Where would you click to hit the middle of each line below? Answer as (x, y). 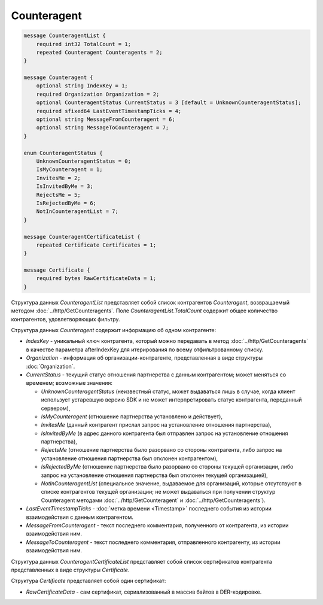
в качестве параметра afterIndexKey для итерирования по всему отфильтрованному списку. (145, 349)
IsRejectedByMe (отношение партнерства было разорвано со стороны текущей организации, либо (167, 467)
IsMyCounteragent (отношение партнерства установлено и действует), (132, 416)
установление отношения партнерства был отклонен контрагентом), (129, 458)
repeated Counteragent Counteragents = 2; (99, 52)
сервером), (56, 408)
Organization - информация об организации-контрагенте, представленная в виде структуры (144, 358)
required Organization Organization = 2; (98, 94)
